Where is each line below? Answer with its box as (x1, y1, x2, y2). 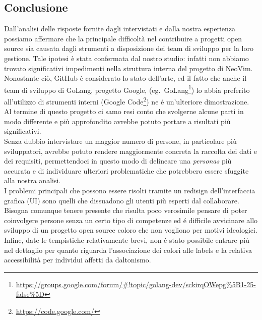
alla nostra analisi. (4, 175, 61, 186)
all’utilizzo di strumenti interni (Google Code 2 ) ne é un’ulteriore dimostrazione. (4, 95, 249, 106)
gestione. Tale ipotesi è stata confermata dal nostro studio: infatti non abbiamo (4, 52, 249, 63)
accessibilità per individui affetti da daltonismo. (4, 254, 151, 265)
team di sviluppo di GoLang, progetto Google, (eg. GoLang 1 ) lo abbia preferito (4, 83, 250, 95)
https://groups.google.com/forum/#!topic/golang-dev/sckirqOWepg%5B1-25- (16, 279, 256, 289)
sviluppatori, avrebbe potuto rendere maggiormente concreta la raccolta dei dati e (4, 145, 257, 156)
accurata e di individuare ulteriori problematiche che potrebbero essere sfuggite (4, 165, 249, 176)
